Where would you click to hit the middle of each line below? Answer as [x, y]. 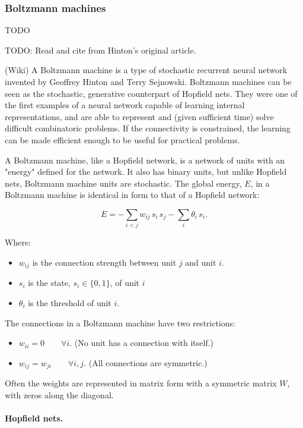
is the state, [49, 283]
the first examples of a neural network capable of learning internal [125, 105]
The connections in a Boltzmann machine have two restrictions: [120, 322]
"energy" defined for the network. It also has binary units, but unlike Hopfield [146, 171]
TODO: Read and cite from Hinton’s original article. [101, 50]
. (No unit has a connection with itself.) [142, 343]
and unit [201, 262]
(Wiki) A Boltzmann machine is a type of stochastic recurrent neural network [146, 70]
